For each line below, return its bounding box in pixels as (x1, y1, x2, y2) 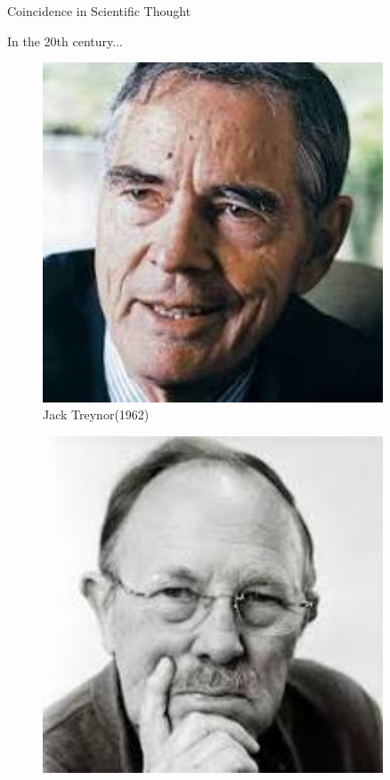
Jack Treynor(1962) (43, 405, 150, 424)
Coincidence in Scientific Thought (7, 2, 191, 20)
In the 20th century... (7, 31, 123, 50)
